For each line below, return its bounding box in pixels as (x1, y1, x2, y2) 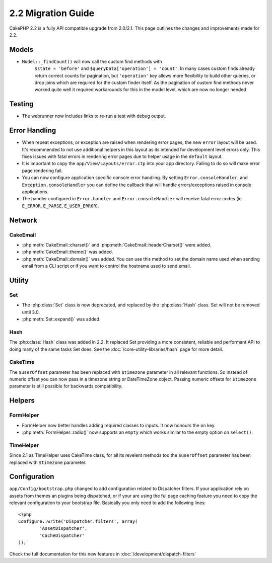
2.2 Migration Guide (9, 8, 95, 19)
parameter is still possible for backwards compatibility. (9, 383, 123, 389)
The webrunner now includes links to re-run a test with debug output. (22, 113, 166, 119)
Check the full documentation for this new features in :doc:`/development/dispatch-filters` (9, 551, 196, 557)
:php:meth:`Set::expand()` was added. (22, 316, 101, 322)
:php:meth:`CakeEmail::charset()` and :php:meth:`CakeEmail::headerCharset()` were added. (22, 242, 212, 248)
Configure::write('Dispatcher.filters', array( (18, 519, 138, 524)
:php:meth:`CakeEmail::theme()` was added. (22, 249, 113, 255)
